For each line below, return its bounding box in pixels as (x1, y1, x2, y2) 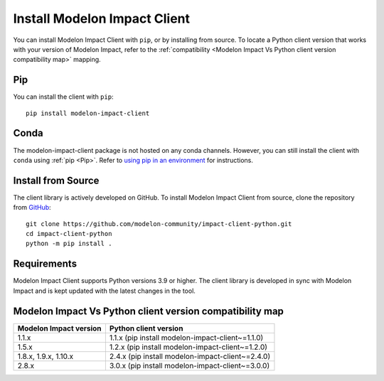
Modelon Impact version (17, 323, 102, 333)
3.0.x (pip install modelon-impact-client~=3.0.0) (109, 360, 270, 370)
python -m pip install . (26, 240, 112, 248)
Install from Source (13, 174, 100, 186)
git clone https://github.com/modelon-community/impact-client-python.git (26, 220, 292, 227)
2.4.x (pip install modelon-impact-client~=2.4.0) (109, 351, 271, 361)
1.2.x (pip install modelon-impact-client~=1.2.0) (109, 342, 268, 352)
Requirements (13, 258, 78, 270)
